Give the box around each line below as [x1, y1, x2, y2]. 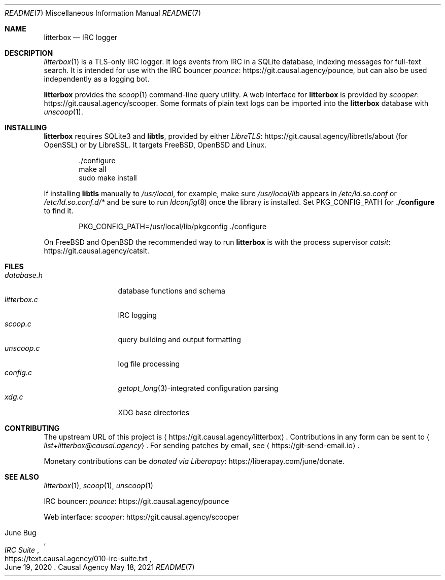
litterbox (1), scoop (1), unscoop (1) [44, 481, 153, 490]
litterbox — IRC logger [44, 33, 118, 42]
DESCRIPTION [5, 49, 53, 57]
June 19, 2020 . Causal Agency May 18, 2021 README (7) [5, 563, 195, 571]
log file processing [118, 359, 180, 368]
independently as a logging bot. [44, 75, 150, 83]
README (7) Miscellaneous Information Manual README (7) [5, 9, 201, 17]
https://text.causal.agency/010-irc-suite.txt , [5, 554, 152, 563]
